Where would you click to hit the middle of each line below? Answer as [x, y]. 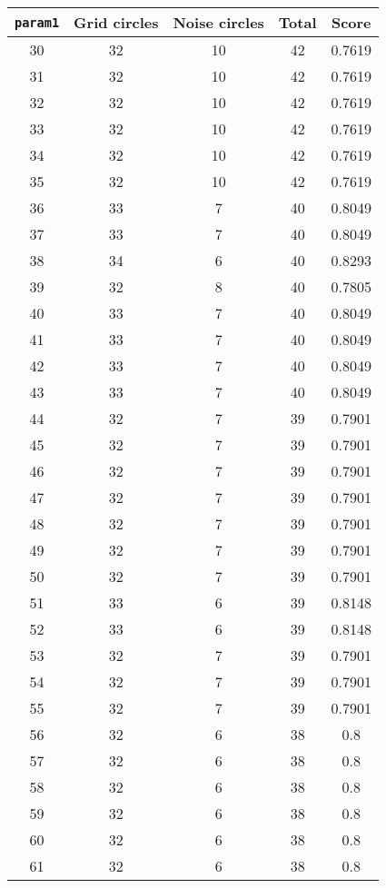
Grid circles [116, 22]
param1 [37, 22]
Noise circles [218, 22]
